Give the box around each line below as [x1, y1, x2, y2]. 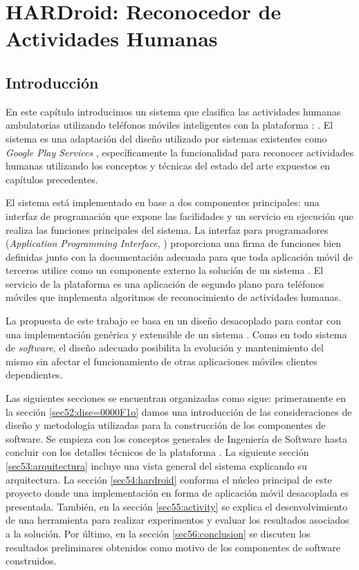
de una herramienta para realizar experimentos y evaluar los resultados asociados [6, 513, 349, 527]
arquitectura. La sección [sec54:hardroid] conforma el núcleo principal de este [6, 472, 332, 486]
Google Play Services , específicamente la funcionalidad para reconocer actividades [6, 145, 354, 159]
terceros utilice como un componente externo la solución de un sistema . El [6, 263, 324, 277]
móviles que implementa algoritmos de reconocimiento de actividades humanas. [6, 290, 341, 304]
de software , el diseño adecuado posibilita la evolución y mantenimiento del [6, 340, 324, 355]
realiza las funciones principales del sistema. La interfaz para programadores [6, 222, 329, 237]
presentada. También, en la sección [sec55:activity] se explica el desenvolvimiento [6, 499, 348, 513]
